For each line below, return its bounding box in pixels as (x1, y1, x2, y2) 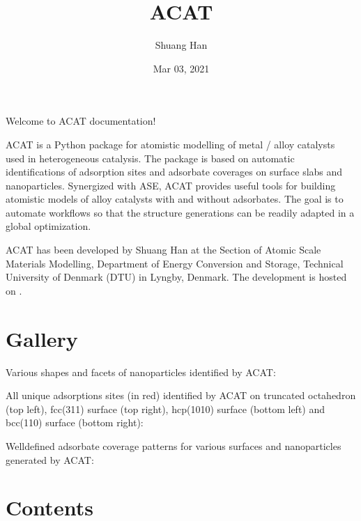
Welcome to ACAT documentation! (6, 114, 156, 128)
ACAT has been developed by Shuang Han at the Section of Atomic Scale (6, 242, 321, 257)
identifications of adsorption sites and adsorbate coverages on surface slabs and (6, 164, 343, 179)
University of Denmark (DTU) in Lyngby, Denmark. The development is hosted (6, 270, 347, 284)
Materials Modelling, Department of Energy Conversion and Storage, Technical (6, 256, 344, 270)
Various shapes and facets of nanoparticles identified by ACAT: (6, 364, 276, 379)
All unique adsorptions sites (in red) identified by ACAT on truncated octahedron (6, 388, 356, 403)
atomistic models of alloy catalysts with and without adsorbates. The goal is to (6, 192, 344, 206)
